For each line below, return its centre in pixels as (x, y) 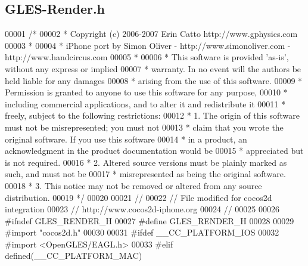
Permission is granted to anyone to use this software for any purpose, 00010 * (146, 92)
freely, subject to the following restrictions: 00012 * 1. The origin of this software (152, 115)
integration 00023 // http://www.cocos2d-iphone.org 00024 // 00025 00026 (142, 209)
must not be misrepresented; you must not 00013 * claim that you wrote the (144, 127)
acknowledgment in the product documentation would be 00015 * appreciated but (154, 151)
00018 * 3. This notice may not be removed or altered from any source (133, 185)
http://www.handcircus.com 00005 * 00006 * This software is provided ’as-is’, (147, 57)
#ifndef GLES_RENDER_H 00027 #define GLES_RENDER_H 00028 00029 (150, 220)
